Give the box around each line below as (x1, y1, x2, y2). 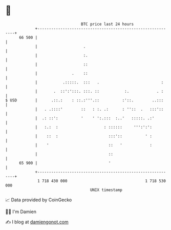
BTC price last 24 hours (81, 22, 134, 27)
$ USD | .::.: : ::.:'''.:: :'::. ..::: (5, 97, 164, 103)
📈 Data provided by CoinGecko (5, 197, 72, 203)
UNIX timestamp (90, 187, 123, 193)
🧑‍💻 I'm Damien (5, 208, 37, 215)
